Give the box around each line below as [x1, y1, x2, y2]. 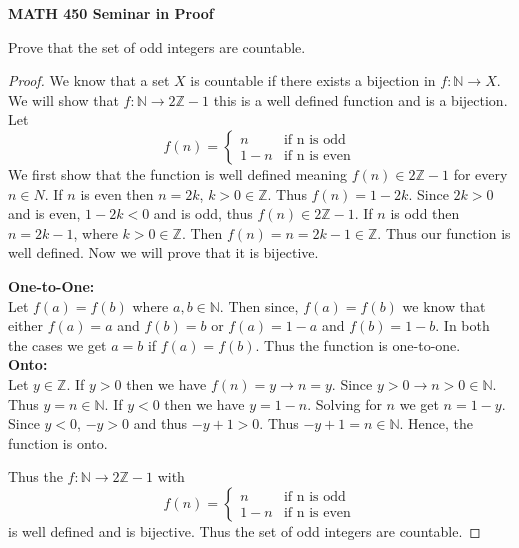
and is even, [8, 203, 81, 224]
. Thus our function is [377, 222, 511, 243]
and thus [133, 413, 188, 434]
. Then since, [219, 295, 299, 316]
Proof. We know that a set [8, 70, 170, 91]
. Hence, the [399, 413, 474, 434]
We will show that [8, 89, 119, 110]
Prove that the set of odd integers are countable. [8, 36, 306, 57]
